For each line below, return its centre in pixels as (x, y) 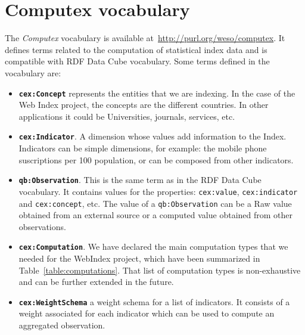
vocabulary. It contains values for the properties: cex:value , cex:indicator (158, 191)
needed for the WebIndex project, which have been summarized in (139, 258)
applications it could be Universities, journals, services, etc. (127, 116)
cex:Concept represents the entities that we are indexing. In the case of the (157, 93)
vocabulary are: (33, 72)
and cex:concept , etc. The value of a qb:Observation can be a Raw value (155, 203)
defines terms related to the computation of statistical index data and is (136, 49)
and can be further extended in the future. (96, 282)
